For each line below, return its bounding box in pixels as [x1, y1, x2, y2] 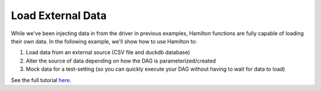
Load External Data [11, 9, 107, 22]
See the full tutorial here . [11, 76, 71, 83]
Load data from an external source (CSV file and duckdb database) [26, 49, 190, 56]
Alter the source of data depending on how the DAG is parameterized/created [26, 57, 216, 64]
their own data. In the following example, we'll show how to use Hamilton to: [11, 37, 197, 45]
